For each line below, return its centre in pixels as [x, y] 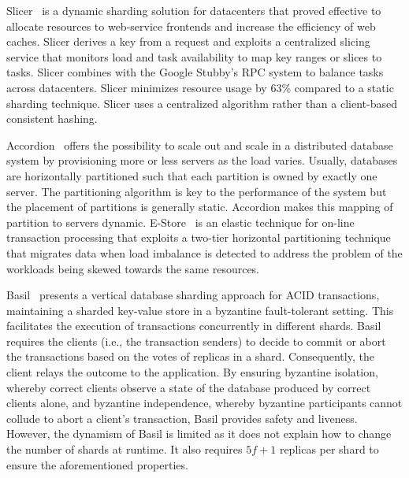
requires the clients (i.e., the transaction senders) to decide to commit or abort [196, 341]
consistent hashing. [52, 119]
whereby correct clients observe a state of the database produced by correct [189, 387]
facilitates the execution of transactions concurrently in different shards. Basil [194, 326]
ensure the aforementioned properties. [97, 464]
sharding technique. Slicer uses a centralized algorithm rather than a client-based [202, 103]
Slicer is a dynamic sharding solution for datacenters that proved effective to [194, 10]
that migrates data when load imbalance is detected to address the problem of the [204, 252]
